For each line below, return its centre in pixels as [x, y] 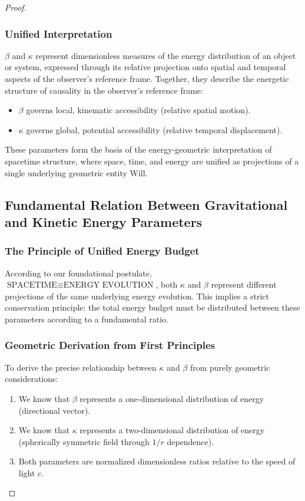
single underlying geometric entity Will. [76, 172]
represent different [244, 284]
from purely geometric [230, 367]
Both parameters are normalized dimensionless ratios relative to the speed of [157, 461]
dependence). [190, 441]
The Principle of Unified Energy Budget [102, 251]
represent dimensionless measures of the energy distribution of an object [166, 55]
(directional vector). [54, 410]
